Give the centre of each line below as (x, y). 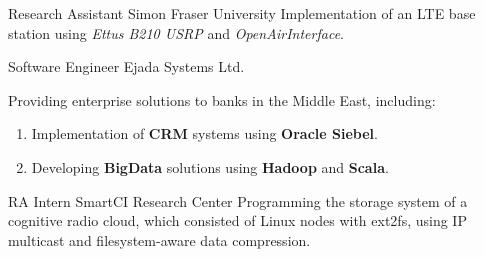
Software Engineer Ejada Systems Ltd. (126, 66)
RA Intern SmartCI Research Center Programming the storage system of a (238, 200)
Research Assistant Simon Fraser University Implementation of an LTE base (242, 13)
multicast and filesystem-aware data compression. (159, 239)
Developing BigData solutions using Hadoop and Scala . (210, 166)
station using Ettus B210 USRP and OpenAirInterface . (176, 32)
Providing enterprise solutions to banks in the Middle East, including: (222, 99)
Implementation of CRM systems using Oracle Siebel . (204, 133)
